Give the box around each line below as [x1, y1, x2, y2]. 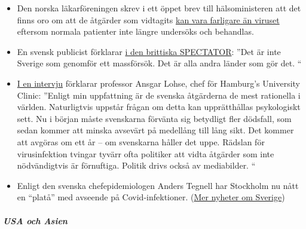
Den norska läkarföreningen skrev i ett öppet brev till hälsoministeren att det [17, 2, 301, 14]
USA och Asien [3, 214, 68, 227]
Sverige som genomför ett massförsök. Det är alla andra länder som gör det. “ [17, 57, 302, 69]
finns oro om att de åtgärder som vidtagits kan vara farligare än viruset [17, 13, 280, 26]
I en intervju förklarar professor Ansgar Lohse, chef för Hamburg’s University [17, 77, 300, 89]
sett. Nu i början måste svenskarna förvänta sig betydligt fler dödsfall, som [17, 112, 292, 124]
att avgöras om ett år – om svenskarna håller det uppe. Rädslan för [17, 135, 265, 148]
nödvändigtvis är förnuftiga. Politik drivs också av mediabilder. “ [17, 159, 256, 172]
